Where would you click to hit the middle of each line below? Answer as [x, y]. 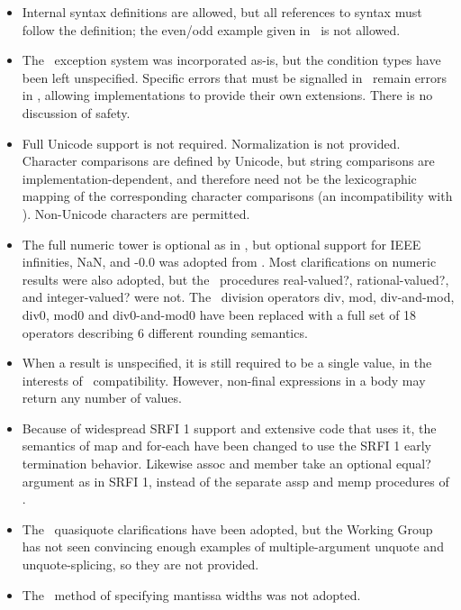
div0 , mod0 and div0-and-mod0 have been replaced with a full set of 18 [219, 314]
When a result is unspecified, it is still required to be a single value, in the [227, 363]
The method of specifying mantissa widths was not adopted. [191, 594]
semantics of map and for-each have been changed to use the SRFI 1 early [226, 446]
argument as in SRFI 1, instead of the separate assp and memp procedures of [235, 481]
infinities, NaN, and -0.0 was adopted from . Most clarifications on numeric [229, 262]
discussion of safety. [76, 112]
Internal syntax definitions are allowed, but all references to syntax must [222, 12]
